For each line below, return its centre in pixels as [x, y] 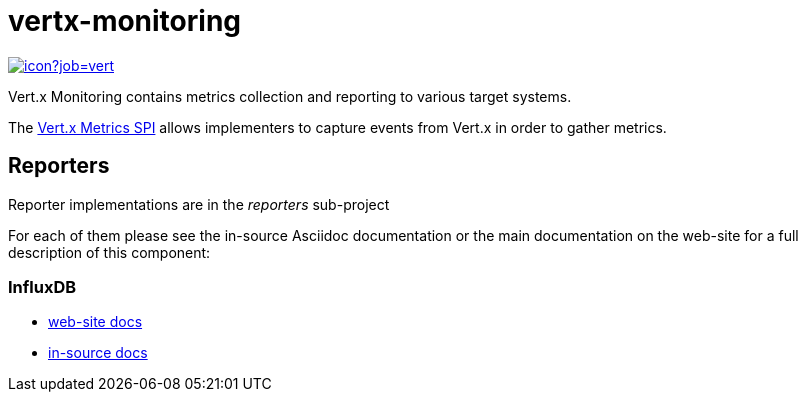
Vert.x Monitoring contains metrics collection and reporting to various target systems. [290, 96]
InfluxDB [42, 286]
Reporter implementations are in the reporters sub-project [199, 204]
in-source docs [98, 353]
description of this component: [109, 252]
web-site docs [95, 322]
